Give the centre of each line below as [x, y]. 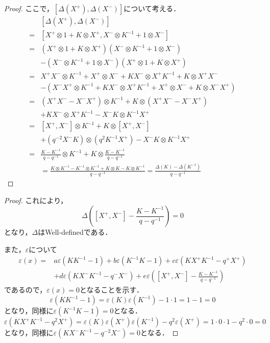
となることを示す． [112, 290]
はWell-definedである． [75, 232]
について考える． [152, 8]
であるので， [26, 290]
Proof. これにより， [36, 200]
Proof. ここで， [29, 8]
